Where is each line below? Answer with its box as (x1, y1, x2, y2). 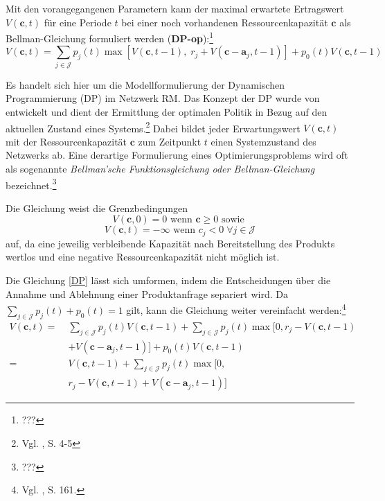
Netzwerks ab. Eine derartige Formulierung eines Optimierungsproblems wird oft (6, 148, 348, 162)
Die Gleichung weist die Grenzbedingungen (6, 200, 188, 215)
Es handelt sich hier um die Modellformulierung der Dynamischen (6, 77, 285, 91)
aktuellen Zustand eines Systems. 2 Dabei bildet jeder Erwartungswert (6, 118, 301, 135)
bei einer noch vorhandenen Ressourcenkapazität (121, 15, 328, 29)
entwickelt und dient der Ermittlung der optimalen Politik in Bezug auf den (6, 104, 328, 118)
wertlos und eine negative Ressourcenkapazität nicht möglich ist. (6, 249, 280, 264)
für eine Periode (44, 15, 111, 29)
